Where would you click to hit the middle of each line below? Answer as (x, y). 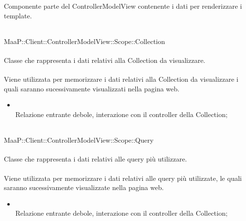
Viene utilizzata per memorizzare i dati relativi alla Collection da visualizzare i (121, 79)
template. (18, 15)
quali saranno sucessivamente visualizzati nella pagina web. (92, 88)
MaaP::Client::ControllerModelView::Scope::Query (79, 140)
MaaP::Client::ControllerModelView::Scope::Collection (85, 41)
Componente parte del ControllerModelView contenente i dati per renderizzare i (123, 6)
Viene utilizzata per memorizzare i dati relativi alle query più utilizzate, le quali (123, 178)
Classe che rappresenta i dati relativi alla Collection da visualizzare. (105, 60)
